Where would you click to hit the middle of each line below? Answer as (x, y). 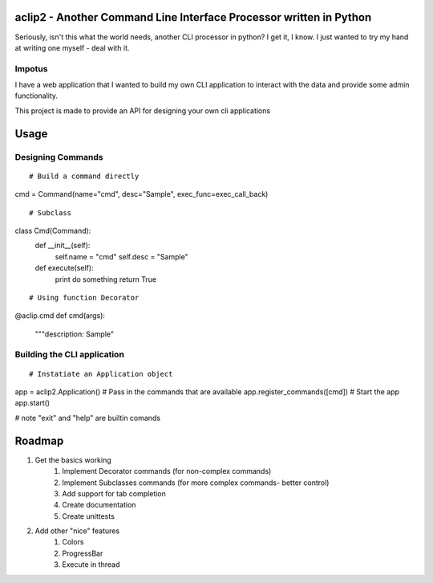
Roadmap (39, 440)
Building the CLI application (69, 355)
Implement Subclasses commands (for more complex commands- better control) (196, 483)
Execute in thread (91, 565)
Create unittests (89, 516)
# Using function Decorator (84, 298)
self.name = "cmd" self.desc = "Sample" (121, 256)
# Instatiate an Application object (101, 374)
